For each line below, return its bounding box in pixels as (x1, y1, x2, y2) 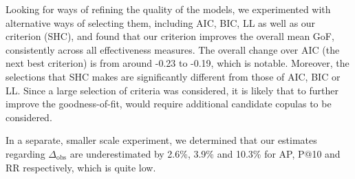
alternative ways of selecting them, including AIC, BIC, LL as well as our (6, 15, 316, 30)
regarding (6, 146, 45, 160)
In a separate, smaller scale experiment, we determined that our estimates (6, 133, 317, 147)
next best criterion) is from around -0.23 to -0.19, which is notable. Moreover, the (6, 56, 349, 70)
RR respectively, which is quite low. (6, 160, 156, 174)
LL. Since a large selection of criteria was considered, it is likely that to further (6, 83, 338, 97)
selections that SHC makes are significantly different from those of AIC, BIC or (6, 69, 341, 83)
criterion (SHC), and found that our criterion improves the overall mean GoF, (6, 29, 334, 43)
